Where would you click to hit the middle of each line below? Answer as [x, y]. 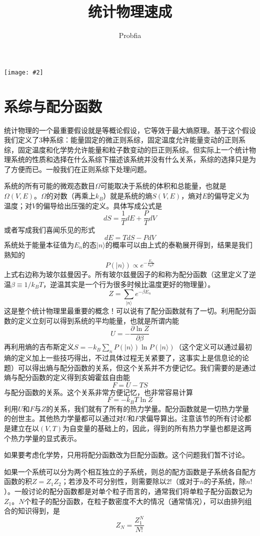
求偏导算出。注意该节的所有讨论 [192, 418]
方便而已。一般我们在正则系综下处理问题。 [81, 169]
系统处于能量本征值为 [39, 244]
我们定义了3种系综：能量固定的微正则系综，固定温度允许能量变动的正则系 [125, 140]
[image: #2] [24, 72]
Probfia [130, 35]
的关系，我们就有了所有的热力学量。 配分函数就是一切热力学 [144, 408]
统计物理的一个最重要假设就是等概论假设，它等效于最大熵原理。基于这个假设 [130, 130]
